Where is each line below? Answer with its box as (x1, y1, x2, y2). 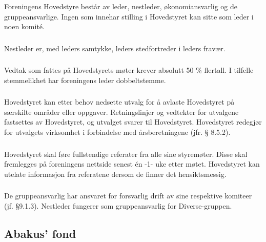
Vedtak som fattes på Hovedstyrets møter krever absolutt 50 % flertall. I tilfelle (4, 65, 254, 75)
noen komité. (4, 21, 45, 32)
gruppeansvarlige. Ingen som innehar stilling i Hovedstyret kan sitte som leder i (4, 11, 254, 22)
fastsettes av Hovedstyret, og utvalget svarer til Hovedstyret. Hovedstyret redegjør (4, 116, 262, 127)
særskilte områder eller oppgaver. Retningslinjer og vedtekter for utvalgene (4, 106, 239, 117)
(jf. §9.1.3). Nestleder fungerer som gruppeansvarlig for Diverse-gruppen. (4, 200, 232, 211)
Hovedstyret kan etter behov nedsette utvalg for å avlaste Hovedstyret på (4, 96, 235, 107)
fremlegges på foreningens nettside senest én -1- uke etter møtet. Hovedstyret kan (4, 158, 260, 169)
